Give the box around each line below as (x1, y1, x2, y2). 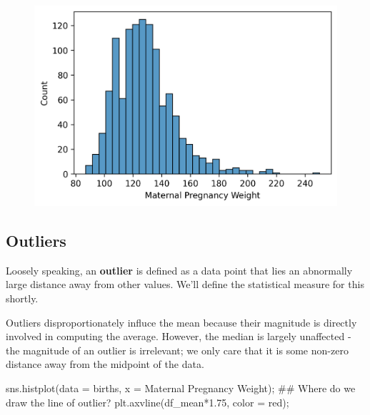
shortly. (6, 290, 39, 305)
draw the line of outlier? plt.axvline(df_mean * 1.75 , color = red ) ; (6, 394, 289, 409)
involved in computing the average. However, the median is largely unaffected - (6, 329, 351, 344)
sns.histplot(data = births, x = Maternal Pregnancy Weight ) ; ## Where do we (6, 380, 356, 395)
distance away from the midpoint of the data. (6, 357, 204, 372)
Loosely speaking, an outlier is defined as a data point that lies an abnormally (6, 262, 353, 277)
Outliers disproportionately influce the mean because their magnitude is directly (6, 314, 357, 329)
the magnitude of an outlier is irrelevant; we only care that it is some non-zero (6, 342, 349, 357)
